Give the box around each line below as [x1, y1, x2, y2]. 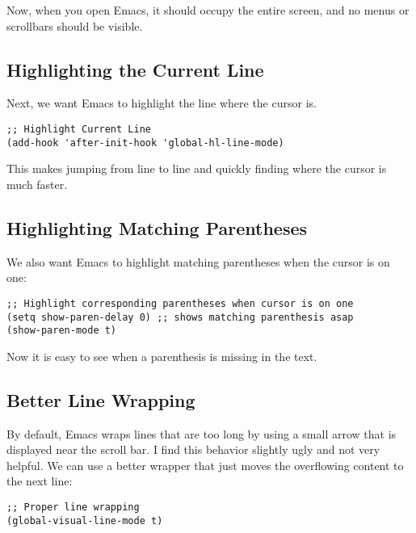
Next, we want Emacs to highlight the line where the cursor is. [6, 94, 317, 111]
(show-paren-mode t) [6, 325, 117, 337]
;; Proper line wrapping [6, 502, 140, 514]
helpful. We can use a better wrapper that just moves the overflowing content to [6, 456, 404, 473]
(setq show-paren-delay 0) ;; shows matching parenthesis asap [6, 311, 354, 323]
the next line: [6, 472, 73, 489]
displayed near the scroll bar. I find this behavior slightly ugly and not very [6, 441, 380, 458]
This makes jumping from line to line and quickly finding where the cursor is [6, 160, 387, 177]
